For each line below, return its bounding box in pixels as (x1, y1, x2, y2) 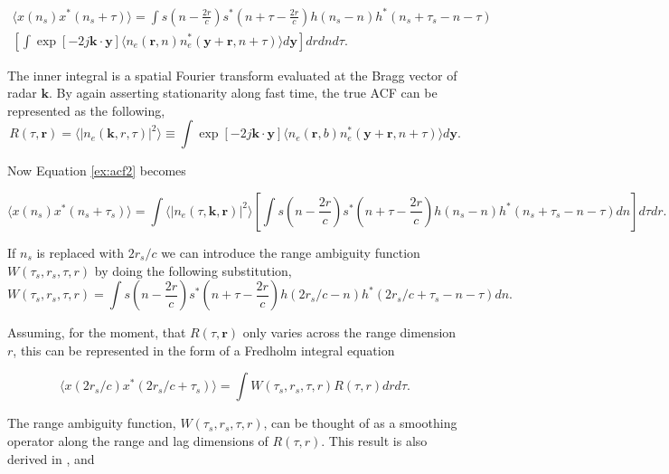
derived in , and (7, 449, 95, 468)
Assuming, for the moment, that (7, 323, 186, 342)
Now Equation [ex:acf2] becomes (7, 161, 186, 180)
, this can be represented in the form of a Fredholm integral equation (13, 340, 395, 359)
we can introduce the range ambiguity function (161, 242, 420, 261)
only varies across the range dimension (242, 323, 457, 342)
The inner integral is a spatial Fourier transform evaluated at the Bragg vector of (7, 65, 457, 84)
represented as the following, (7, 100, 165, 119)
